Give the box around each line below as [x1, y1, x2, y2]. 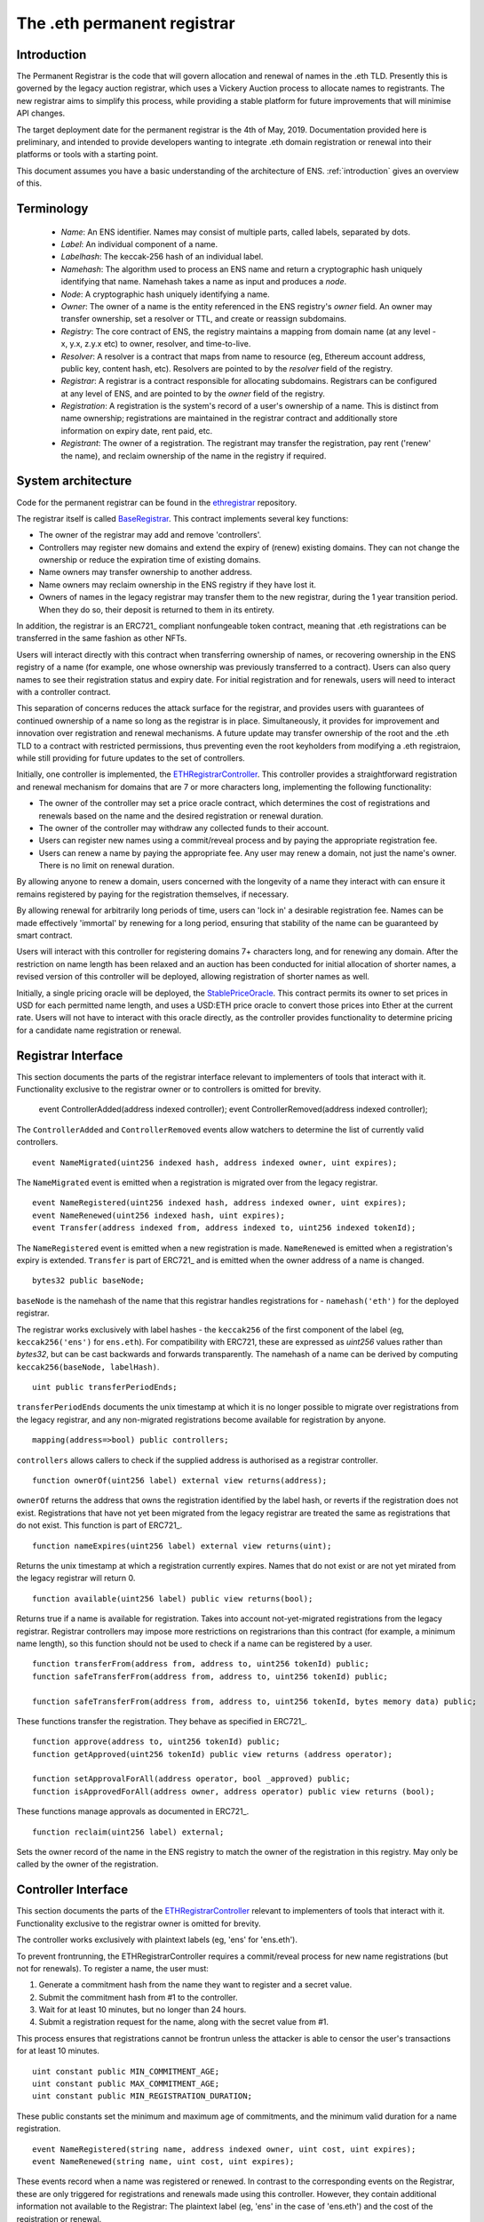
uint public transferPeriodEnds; [32, 1382, 178, 1393]
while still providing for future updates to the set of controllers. [16, 752, 246, 763]
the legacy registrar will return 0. [16, 1573, 136, 1584]
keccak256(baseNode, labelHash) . [16, 1361, 160, 1372]
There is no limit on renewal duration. [38, 860, 175, 871]
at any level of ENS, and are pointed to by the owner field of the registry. [60, 388, 326, 399]
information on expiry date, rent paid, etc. [60, 425, 213, 436]
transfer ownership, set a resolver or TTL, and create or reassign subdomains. [60, 314, 346, 324]
